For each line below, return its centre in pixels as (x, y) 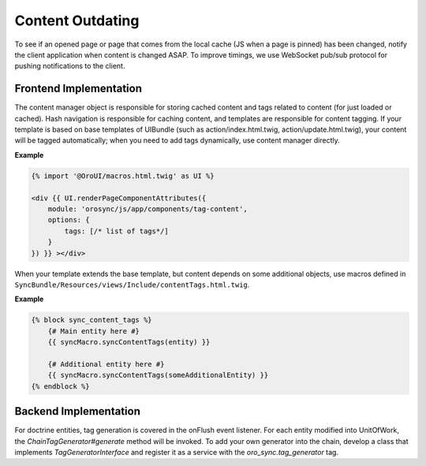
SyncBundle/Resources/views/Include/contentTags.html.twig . (132, 285)
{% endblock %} (60, 386)
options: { (69, 220)
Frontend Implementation (78, 89)
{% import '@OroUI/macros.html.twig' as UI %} (123, 176)
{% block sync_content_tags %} (92, 320)
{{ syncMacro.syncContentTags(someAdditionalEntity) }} (158, 375)
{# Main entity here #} (93, 331)
